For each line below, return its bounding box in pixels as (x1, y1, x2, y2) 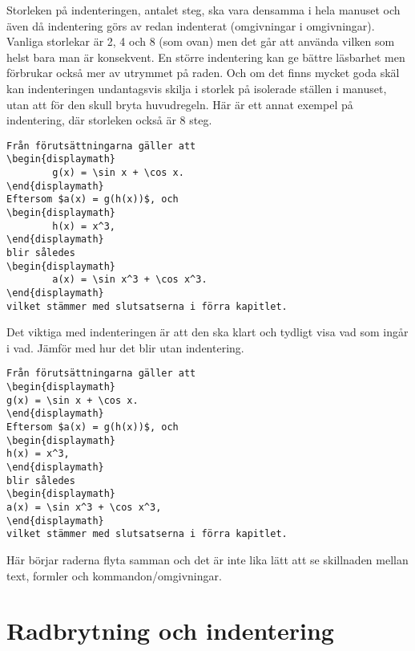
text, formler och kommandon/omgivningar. (6, 567, 222, 584)
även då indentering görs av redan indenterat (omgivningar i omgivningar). (6, 17, 375, 34)
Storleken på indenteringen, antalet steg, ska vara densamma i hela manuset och (6, 2, 401, 18)
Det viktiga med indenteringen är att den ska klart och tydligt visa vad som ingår (6, 323, 409, 340)
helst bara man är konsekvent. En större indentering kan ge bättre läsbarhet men (6, 48, 405, 65)
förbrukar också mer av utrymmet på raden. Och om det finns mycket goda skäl (6, 64, 400, 81)
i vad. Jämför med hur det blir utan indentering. (6, 339, 244, 356)
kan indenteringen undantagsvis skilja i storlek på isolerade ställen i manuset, (6, 79, 387, 96)
